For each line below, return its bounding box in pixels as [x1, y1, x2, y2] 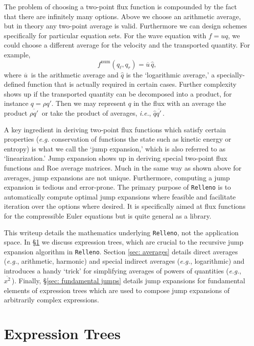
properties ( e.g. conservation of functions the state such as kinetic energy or [4, 134, 231, 144]
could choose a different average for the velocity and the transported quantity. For [4, 40, 250, 50]
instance [4, 98, 28, 108]
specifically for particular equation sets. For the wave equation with [4, 30, 207, 40]
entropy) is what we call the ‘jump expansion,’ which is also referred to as [4, 143, 226, 153]
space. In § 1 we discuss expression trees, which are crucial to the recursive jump [4, 237, 244, 247]
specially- [217, 69, 245, 79]
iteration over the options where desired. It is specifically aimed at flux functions [4, 201, 246, 211]
